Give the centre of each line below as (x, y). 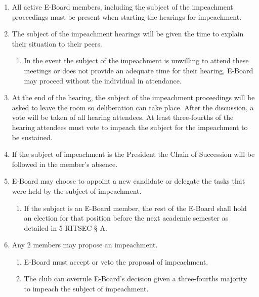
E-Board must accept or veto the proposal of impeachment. (116, 261)
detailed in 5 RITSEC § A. (66, 227)
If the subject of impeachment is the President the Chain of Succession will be (133, 154)
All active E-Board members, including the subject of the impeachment (122, 7)
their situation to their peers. (57, 43)
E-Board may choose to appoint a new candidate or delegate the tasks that (128, 181)
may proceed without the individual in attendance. (103, 80)
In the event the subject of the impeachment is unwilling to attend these (136, 60)
